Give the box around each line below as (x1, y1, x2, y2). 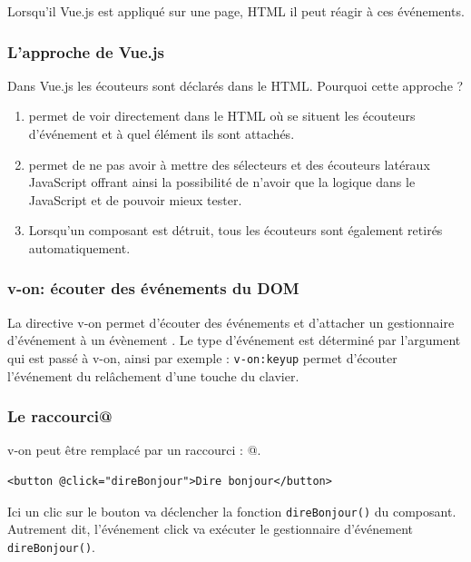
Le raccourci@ (7, 405, 113, 428)
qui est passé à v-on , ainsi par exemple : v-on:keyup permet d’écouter (7, 348, 397, 367)
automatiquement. (28, 238, 131, 257)
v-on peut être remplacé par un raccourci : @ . (7, 440, 261, 459)
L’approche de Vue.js (7, 40, 164, 63)
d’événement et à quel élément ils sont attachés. (28, 124, 295, 143)
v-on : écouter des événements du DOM (7, 277, 299, 300)
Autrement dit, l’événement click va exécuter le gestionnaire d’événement (7, 519, 413, 538)
